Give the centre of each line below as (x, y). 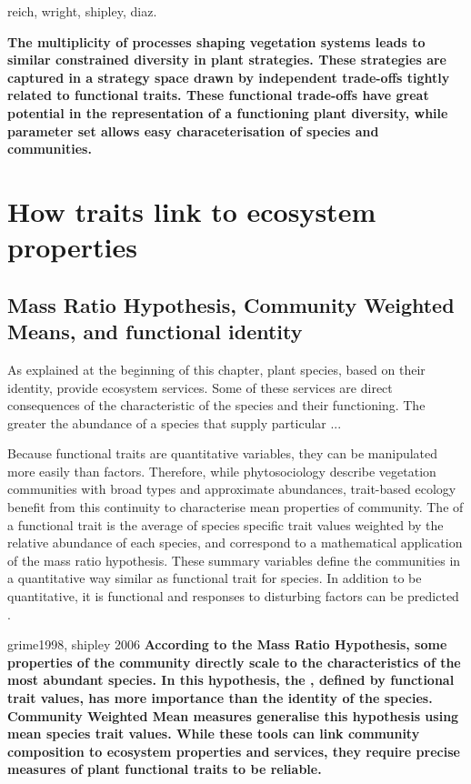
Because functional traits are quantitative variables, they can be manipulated (223, 453)
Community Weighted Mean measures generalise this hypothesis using (233, 715)
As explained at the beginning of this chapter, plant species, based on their (216, 369)
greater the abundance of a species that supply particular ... (175, 422)
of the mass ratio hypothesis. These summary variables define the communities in (234, 560)
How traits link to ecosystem (192, 211)
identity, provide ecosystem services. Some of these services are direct (200, 387)
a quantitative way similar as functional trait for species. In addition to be (215, 578)
